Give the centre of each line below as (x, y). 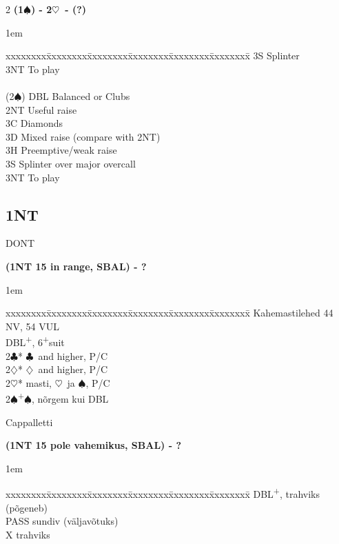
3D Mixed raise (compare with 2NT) (83, 136)
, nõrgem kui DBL (70, 398)
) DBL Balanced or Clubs (76, 95)
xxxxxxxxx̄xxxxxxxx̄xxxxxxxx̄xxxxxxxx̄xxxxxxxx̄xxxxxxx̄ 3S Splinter (153, 56)
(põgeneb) (27, 507)
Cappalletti (29, 422)
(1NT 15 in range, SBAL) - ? (76, 266)
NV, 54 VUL (32, 326)
